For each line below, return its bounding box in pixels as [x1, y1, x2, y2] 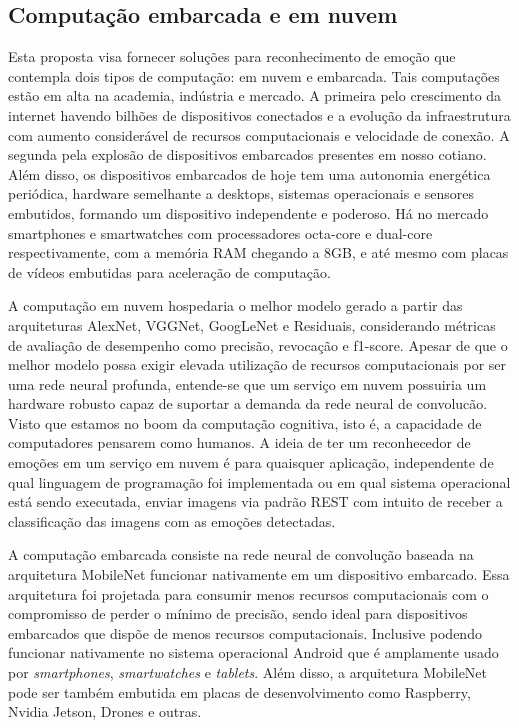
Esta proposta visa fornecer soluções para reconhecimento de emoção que [8, 46, 456, 67]
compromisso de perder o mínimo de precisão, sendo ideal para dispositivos [8, 603, 468, 624]
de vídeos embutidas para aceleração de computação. [8, 261, 331, 282]
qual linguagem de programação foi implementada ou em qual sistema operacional [8, 471, 511, 492]
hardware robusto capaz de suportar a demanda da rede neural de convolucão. [8, 393, 488, 414]
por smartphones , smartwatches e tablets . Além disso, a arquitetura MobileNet [8, 662, 488, 683]
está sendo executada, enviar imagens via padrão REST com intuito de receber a [8, 491, 503, 512]
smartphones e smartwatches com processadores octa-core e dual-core [8, 222, 433, 243]
